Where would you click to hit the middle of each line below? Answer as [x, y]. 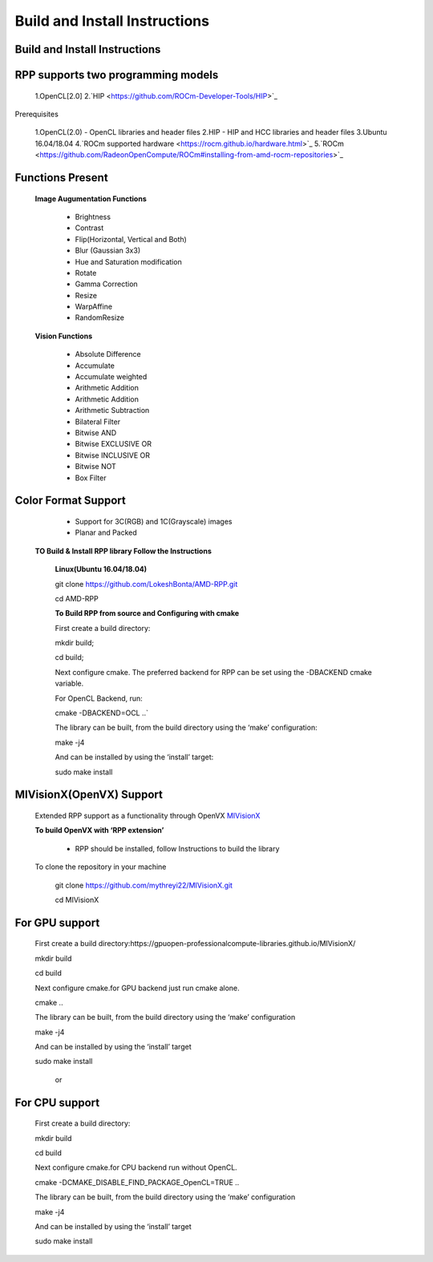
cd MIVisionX [77, 900]
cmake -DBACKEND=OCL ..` [101, 713]
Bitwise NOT [95, 467]
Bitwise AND [95, 432]
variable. [69, 684]
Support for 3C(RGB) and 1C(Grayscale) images [154, 521]
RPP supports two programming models [117, 75]
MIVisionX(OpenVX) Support [89, 795]
